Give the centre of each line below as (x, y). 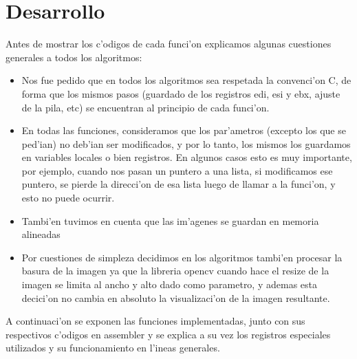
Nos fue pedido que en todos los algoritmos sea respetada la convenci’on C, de (186, 80)
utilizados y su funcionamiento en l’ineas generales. (113, 348)
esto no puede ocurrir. (68, 198)
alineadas (41, 234)
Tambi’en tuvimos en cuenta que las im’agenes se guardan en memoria (170, 220)
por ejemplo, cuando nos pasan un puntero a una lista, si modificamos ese (177, 170)
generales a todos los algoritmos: (74, 57)
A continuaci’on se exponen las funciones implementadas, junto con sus (155, 321)
